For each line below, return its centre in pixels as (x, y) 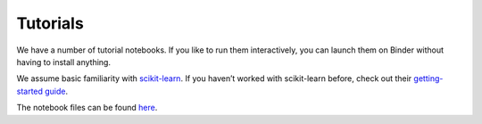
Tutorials (50, 23)
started (30, 91)
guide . (57, 91)
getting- (428, 79)
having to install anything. (64, 62)
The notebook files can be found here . (87, 108)
